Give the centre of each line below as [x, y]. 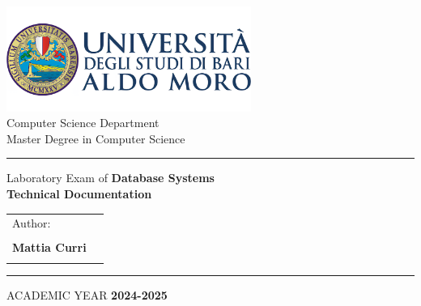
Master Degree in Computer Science [96, 138]
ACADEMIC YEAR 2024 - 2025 [87, 294]
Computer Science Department [83, 123]
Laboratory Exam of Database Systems [111, 178]
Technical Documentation [79, 193]
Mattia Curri [49, 247]
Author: [32, 223]
